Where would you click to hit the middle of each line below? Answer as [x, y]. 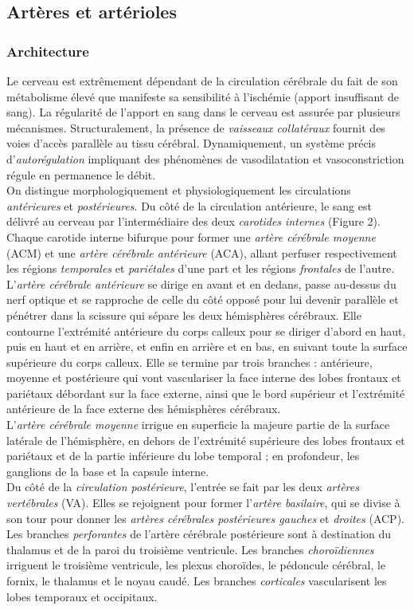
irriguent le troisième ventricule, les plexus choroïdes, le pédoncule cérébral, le [196, 565]
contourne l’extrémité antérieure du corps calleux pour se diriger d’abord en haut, [206, 331]
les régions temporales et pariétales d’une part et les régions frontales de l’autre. [201, 268]
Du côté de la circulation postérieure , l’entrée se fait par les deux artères [183, 487]
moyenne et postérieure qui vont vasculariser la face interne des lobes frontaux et [204, 378]
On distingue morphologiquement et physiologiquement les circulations [179, 190]
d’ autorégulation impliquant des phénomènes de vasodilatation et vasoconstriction [205, 158]
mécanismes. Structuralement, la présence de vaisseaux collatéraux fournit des [196, 127]
